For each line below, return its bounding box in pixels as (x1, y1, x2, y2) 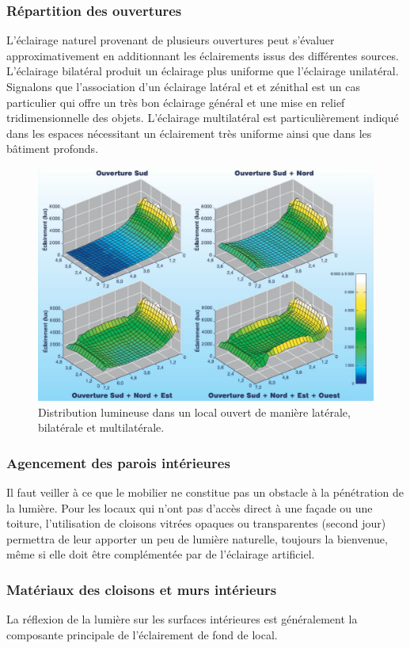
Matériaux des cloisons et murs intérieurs (6, 579, 277, 599)
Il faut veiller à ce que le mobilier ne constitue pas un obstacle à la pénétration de (6, 483, 404, 500)
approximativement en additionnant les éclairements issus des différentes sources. (6, 47, 399, 63)
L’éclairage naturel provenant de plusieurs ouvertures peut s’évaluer (6, 32, 335, 48)
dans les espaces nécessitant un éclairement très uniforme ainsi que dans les (6, 124, 372, 141)
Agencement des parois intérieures (6, 452, 230, 472)
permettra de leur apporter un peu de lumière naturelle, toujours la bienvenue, (6, 530, 388, 547)
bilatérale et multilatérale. (38, 419, 165, 436)
